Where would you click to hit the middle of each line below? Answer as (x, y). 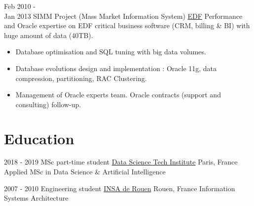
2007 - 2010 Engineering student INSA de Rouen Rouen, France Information (120, 188)
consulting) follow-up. (48, 104)
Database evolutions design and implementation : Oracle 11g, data (116, 68)
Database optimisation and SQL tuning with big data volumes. (111, 52)
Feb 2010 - (20, 6)
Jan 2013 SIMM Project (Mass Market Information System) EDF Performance (123, 16)
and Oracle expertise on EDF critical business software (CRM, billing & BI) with (127, 25)
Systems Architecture (36, 198)
